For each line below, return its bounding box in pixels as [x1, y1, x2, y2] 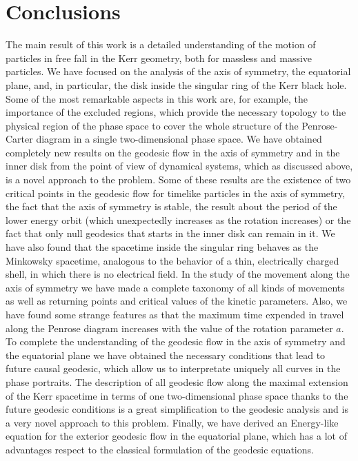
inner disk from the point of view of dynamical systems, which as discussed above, [6, 158, 353, 173]
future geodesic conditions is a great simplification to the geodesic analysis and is [6, 402, 348, 416]
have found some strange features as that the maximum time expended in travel [6, 307, 344, 321]
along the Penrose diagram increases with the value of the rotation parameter [6, 320, 333, 335]
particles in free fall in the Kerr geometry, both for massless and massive [6, 50, 312, 65]
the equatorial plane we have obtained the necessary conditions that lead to [6, 347, 326, 362]
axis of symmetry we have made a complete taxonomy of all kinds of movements [6, 280, 345, 294]
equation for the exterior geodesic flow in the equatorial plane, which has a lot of [6, 429, 347, 443]
